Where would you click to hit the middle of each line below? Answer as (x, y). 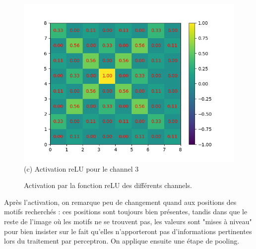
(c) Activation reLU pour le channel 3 (81, 168)
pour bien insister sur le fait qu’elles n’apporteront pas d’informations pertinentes (128, 231)
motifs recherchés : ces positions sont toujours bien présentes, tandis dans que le (126, 212)
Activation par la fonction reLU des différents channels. (108, 185)
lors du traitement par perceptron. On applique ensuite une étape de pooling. (122, 241)
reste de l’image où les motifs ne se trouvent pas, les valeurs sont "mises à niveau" (128, 221)
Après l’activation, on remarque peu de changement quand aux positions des (120, 202)
